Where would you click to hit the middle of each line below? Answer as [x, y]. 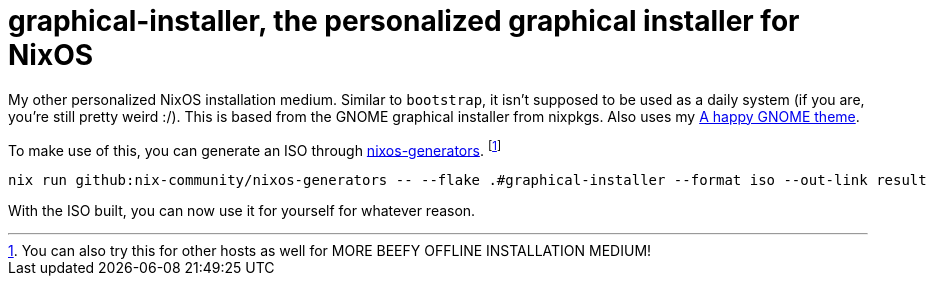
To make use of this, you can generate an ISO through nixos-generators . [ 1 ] [255, 148]
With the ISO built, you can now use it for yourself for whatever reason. [242, 211]
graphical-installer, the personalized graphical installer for [404, 21]
